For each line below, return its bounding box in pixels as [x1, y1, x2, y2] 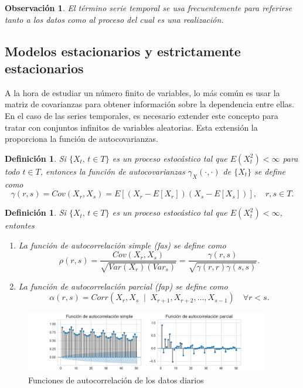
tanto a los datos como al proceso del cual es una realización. [5, 13, 224, 25]
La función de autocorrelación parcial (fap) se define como [18, 280, 228, 292]
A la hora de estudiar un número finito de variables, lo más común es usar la [5, 86, 280, 98]
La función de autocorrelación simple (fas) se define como [18, 239, 226, 251]
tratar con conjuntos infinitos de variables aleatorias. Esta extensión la [5, 121, 258, 133]
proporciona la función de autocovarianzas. [5, 132, 158, 145]
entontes [5, 219, 35, 232]
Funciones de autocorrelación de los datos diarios [28, 373, 204, 386]
